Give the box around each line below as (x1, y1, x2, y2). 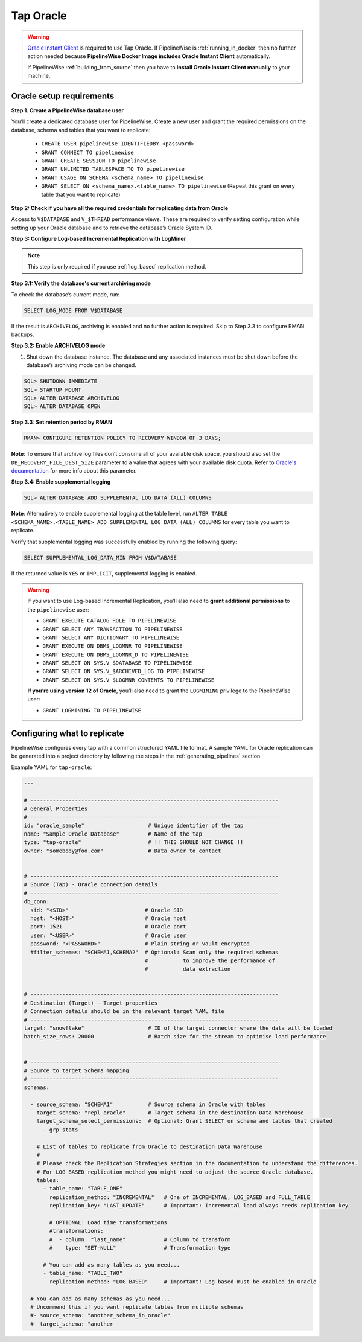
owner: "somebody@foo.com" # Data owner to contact (24, 847, 221, 854)
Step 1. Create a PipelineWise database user (11, 107, 124, 114)
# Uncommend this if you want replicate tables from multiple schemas (30, 1303, 244, 1310)
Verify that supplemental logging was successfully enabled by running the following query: (11, 538, 237, 545)
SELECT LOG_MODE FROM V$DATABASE (24, 307, 123, 314)
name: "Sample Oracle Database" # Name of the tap (24, 831, 202, 837)
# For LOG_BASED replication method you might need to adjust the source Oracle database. (36, 1168, 314, 1175)
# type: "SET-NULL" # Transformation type (49, 1244, 231, 1251)
